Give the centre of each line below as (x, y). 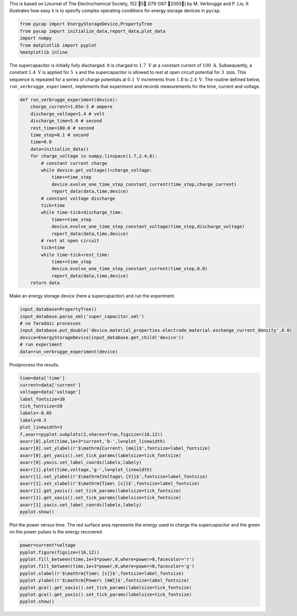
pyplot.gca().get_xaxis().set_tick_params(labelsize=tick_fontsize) (106, 587)
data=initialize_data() (59, 149)
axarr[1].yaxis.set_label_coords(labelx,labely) (81, 505)
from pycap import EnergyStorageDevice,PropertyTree (86, 24)
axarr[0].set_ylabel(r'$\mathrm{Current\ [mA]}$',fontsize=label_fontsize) (115, 448)
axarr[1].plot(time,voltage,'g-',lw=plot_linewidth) (86, 470)
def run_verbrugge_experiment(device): (69, 100)
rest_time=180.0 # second (62, 128)
